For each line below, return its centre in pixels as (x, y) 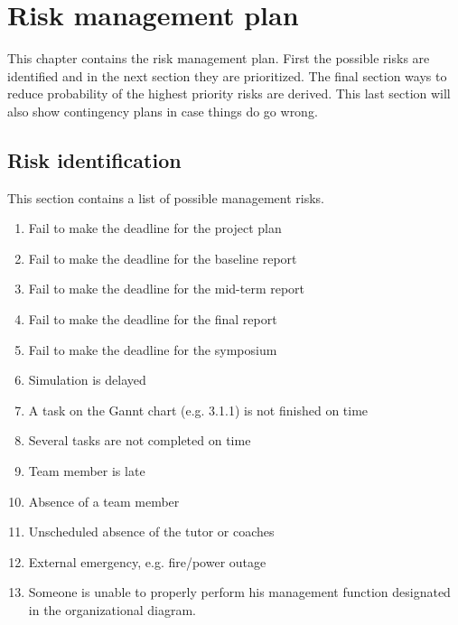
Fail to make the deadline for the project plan (155, 228)
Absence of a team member (104, 501)
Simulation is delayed (87, 380)
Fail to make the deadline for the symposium (153, 349)
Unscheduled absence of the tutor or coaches (151, 532)
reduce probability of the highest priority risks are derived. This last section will (229, 93)
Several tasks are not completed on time (140, 440)
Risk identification (94, 159)
